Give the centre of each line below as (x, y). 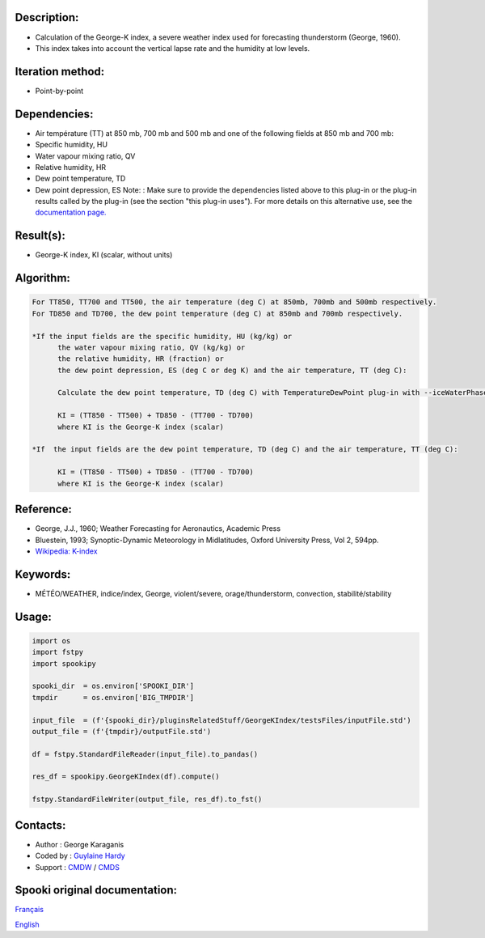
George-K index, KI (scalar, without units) (104, 255)
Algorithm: (42, 278)
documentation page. (71, 212)
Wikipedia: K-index (66, 551)
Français (30, 910)
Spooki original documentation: (96, 890)
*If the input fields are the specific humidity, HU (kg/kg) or (162, 336)
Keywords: (43, 574)
